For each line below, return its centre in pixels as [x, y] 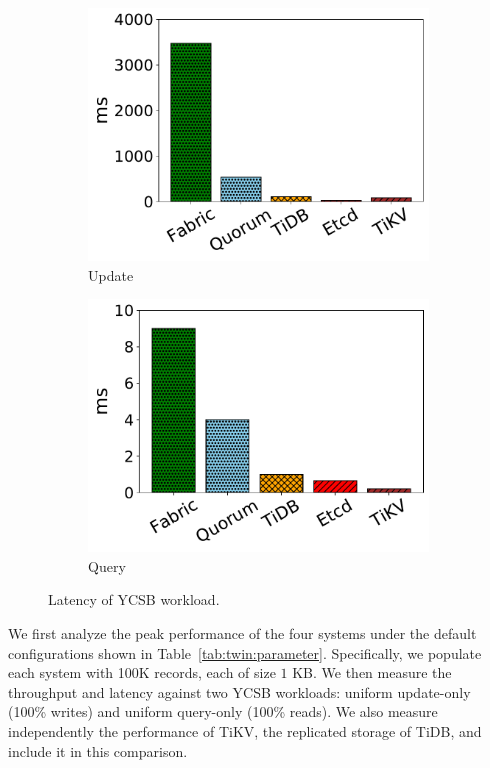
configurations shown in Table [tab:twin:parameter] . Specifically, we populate [245, 652]
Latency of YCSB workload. [134, 599]
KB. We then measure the [372, 672]
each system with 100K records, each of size [142, 672]
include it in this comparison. [98, 750]
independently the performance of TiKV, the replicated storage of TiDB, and [245, 730]
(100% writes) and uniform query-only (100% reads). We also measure [223, 711]
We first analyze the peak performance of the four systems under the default [242, 633]
